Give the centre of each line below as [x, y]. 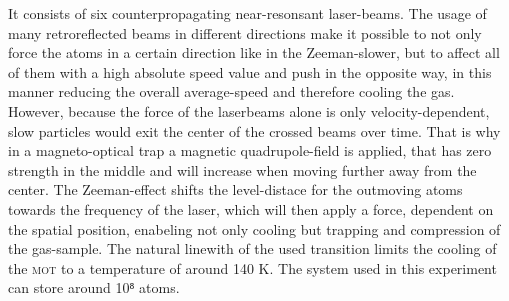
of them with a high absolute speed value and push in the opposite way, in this [250, 71]
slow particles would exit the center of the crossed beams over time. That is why [254, 130]
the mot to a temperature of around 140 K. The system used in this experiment [252, 267]
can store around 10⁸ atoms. [94, 287]
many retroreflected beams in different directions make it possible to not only [245, 32]
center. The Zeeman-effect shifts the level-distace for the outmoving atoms [235, 189]
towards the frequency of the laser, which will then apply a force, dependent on [251, 208]
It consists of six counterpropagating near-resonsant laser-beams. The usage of [247, 13]
